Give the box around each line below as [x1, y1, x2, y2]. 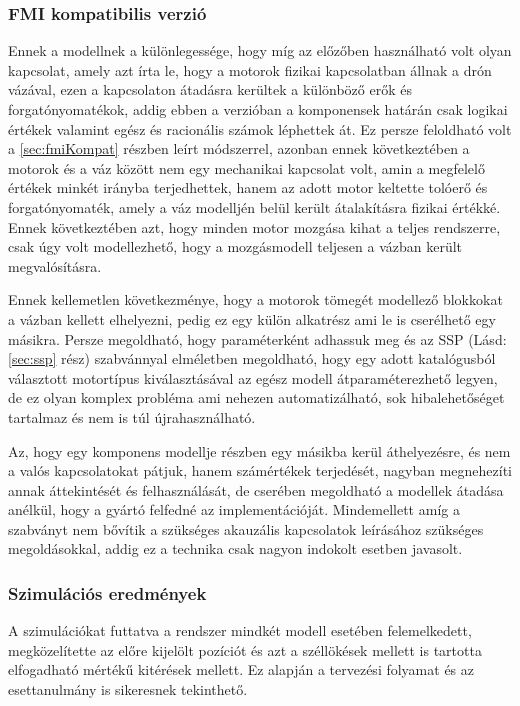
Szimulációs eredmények [8, 580, 207, 605]
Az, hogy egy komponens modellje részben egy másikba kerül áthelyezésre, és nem [8, 440, 511, 461]
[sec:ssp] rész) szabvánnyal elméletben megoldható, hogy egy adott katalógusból [8, 348, 496, 369]
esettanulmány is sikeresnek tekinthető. [8, 679, 248, 700]
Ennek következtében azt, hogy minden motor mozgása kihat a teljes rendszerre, [8, 216, 501, 237]
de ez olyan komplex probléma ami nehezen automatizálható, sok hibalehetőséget [8, 387, 505, 408]
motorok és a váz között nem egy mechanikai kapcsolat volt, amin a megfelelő [8, 157, 485, 178]
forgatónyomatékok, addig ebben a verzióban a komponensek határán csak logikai [8, 99, 508, 119]
